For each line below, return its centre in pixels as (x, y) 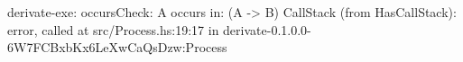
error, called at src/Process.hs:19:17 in (113, 29)
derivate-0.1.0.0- (267, 29)
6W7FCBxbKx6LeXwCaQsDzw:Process (117, 47)
